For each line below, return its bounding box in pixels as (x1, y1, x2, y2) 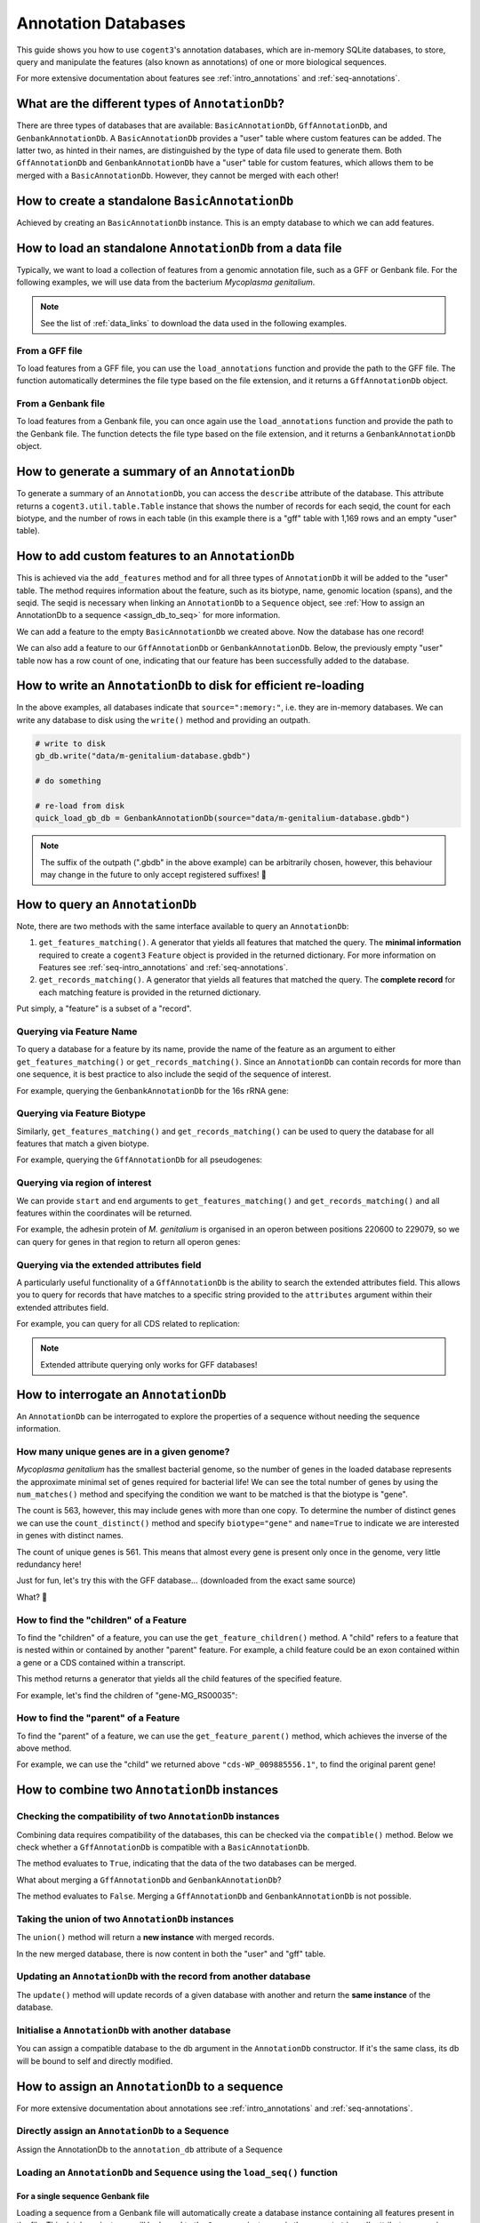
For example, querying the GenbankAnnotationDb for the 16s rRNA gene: (16, 1085, 289, 1095)
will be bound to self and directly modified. (16, 2055, 173, 2067)
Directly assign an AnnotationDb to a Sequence (16, 2125, 229, 2138)
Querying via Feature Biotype (16, 1107, 146, 1120)
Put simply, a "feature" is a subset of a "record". (16, 1003, 192, 1014)
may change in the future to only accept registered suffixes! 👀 (40, 869, 267, 879)
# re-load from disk (35, 800, 124, 811)
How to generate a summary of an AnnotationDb (16, 464, 295, 479)
